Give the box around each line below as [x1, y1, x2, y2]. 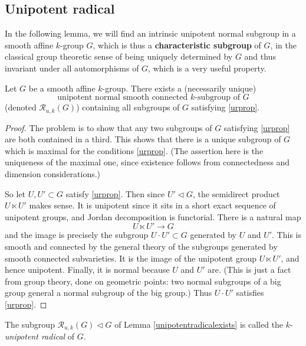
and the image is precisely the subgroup [5, 229, 149, 241]
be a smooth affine [28, 81, 96, 94]
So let [5, 187, 25, 200]
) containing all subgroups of [76, 101, 180, 113]
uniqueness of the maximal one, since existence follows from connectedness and [5, 156, 290, 168]
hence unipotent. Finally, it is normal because [5, 263, 170, 276]
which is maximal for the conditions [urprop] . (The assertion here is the [5, 144, 264, 156]
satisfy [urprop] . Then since [65, 187, 165, 200]
